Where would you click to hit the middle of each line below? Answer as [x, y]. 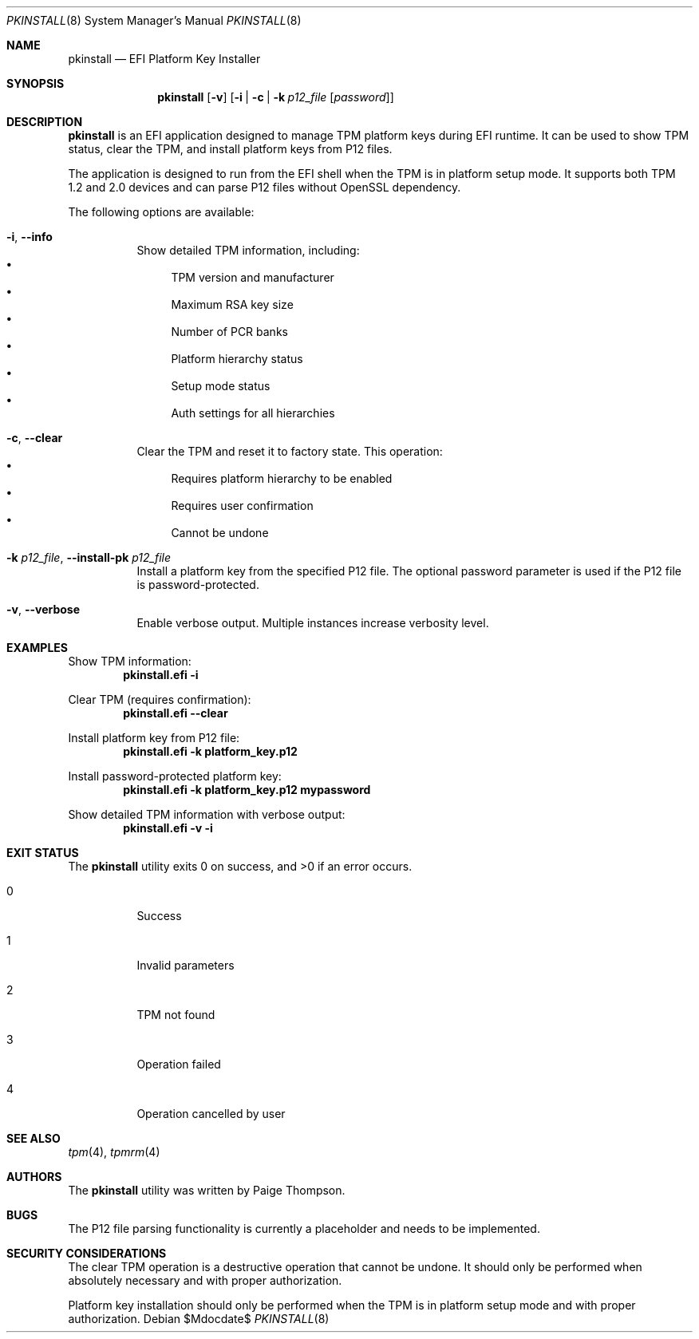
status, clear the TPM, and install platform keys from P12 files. [230, 149]
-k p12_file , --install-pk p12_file [89, 557]
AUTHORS [34, 1177]
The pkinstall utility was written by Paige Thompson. [207, 1190]
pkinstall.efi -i [161, 675]
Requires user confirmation [242, 506]
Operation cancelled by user [211, 1114]
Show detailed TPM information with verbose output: [207, 814]
